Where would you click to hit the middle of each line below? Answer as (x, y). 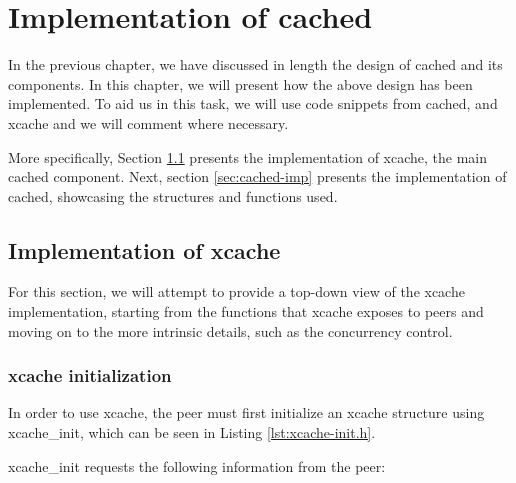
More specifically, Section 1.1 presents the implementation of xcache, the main (248, 156)
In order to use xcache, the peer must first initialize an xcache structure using (246, 412)
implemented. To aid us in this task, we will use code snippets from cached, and (253, 103)
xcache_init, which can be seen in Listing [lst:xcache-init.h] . (192, 432)
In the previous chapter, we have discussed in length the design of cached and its (255, 64)
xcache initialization (90, 375)
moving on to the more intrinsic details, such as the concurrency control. (230, 330)
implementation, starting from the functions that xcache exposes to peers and (246, 311)
